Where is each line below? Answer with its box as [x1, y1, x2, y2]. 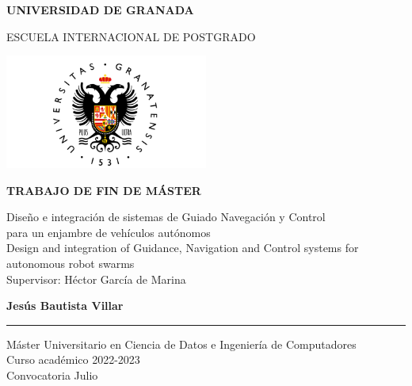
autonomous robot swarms [6, 254, 135, 271]
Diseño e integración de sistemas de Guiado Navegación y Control [6, 208, 326, 225]
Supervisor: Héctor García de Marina [6, 270, 186, 287]
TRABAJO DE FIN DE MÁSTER [6, 182, 201, 198]
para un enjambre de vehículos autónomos [6, 224, 211, 240]
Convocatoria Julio [6, 366, 98, 383]
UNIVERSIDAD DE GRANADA [6, 2, 194, 17]
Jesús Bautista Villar [6, 297, 124, 314]
